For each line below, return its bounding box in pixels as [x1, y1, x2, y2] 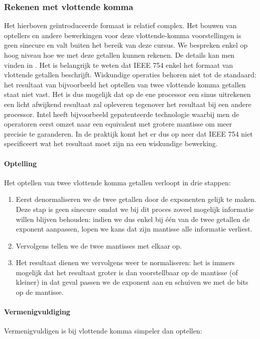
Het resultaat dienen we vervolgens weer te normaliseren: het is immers [16, 257, 235, 268]
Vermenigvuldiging [4, 306, 70, 317]
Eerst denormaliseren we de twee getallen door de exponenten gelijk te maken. [16, 194, 256, 204]
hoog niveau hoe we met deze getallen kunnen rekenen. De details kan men [4, 50, 235, 60]
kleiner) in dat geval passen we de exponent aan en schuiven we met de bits [16, 277, 248, 287]
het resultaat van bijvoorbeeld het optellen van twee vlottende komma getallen [4, 79, 246, 89]
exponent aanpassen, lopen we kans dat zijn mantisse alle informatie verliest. [16, 223, 252, 234]
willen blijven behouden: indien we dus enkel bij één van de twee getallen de [16, 213, 250, 224]
